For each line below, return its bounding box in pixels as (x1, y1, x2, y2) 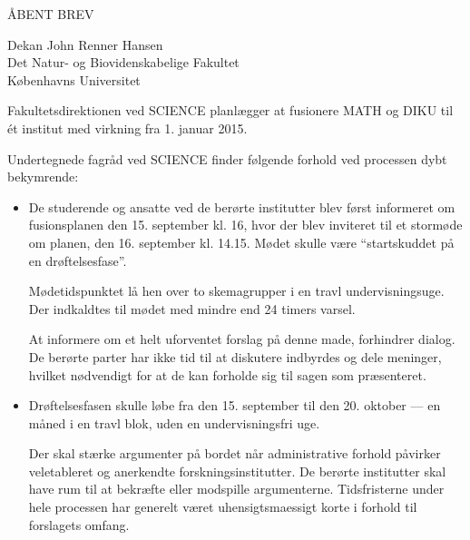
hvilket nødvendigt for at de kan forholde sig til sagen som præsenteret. (28, 365, 426, 384)
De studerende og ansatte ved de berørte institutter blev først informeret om (28, 197, 455, 216)
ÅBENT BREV (7, 5, 94, 23)
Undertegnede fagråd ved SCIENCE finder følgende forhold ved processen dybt (7, 149, 447, 168)
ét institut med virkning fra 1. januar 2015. (7, 118, 248, 137)
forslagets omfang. (28, 515, 130, 534)
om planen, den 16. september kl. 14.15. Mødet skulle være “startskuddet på (28, 232, 455, 251)
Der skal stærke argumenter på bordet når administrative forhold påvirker (28, 444, 441, 463)
